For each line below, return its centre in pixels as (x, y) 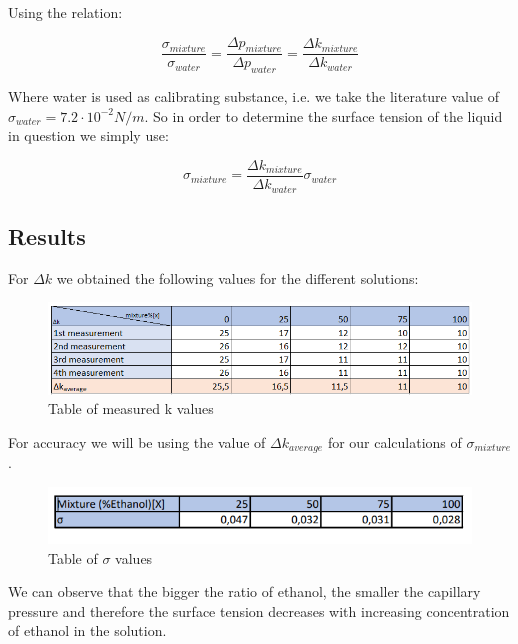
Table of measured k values (131, 408)
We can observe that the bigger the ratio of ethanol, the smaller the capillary (244, 591)
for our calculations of (394, 441)
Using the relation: (65, 12)
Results (47, 235)
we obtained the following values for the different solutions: (237, 277)
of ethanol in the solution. (87, 630)
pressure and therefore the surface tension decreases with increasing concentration (259, 610)
